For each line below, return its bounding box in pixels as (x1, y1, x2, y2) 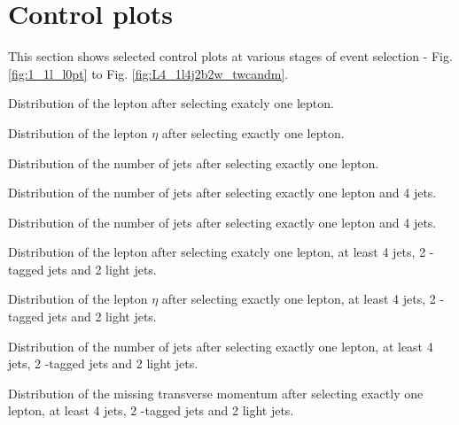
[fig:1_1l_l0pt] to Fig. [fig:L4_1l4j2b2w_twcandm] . (8, 64, 289, 82)
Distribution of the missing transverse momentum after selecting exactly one (8, 383, 424, 402)
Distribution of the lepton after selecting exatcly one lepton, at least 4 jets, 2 (8, 243, 426, 261)
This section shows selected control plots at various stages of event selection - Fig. (8, 47, 453, 66)
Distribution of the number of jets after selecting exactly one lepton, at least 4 (8, 336, 433, 355)
